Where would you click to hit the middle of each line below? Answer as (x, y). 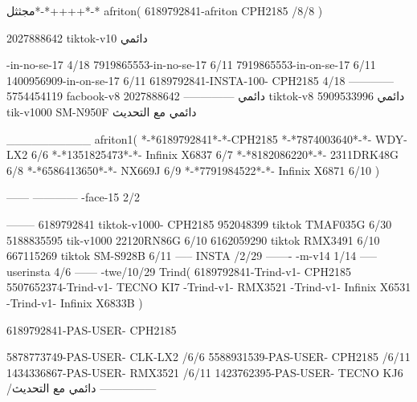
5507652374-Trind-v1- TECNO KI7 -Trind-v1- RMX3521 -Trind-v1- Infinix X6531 (209, 287)
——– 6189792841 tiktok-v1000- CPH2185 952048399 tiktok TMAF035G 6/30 (199, 223)
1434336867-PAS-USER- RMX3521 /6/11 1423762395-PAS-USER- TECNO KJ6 (205, 372)
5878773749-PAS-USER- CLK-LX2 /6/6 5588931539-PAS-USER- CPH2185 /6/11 (208, 357)
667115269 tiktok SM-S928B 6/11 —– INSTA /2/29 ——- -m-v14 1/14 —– (192, 256)
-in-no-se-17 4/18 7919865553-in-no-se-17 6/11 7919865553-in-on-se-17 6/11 (191, 65)
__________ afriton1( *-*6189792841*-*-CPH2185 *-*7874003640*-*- (189, 138)
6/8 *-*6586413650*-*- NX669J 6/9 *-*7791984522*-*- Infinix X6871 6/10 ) (193, 170)
